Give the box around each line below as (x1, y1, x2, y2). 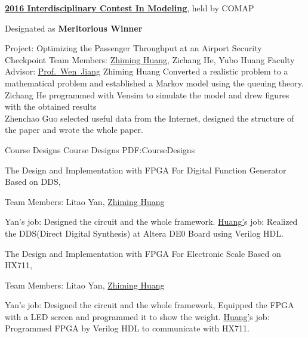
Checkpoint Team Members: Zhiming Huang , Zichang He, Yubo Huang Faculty (5, 53, 295, 66)
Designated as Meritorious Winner (5, 21, 143, 34)
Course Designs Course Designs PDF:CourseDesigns (5, 143, 195, 156)
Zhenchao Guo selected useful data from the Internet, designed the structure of (5, 111, 294, 124)
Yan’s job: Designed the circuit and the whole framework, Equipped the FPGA (5, 299, 294, 311)
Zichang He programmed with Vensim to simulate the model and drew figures (5, 88, 289, 101)
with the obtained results (5, 100, 97, 113)
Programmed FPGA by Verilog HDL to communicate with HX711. (5, 322, 250, 334)
